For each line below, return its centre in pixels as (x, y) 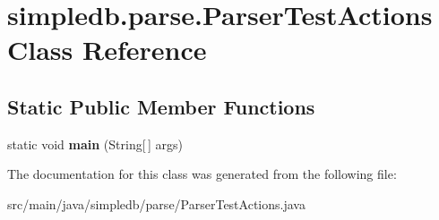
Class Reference (107, 50)
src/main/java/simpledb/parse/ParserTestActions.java (156, 203)
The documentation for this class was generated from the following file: (202, 174)
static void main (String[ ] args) (95, 144)
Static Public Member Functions (161, 106)
